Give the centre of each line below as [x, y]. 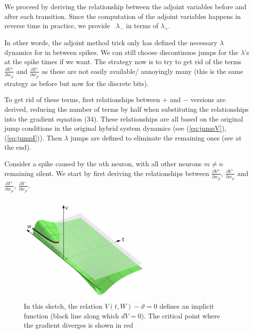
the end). [18, 147]
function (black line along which [72, 315]
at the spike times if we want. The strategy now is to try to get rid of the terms [123, 61]
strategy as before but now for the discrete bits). [77, 83]
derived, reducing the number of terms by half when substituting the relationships [126, 109]
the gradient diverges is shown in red [79, 325]
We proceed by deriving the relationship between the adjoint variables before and [126, 6]
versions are [208, 99]
